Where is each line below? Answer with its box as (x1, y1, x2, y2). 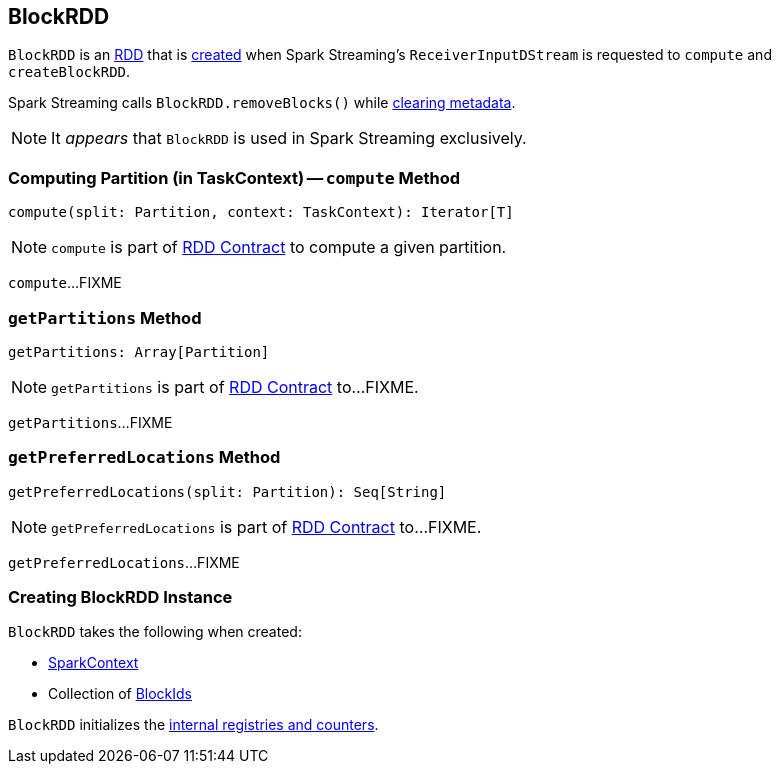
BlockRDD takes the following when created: (8, 623, 302, 641)
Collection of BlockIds (48, 685, 193, 703)
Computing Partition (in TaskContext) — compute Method (8, 167, 461, 188)
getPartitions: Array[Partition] (8, 343, 270, 360)
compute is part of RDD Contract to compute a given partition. (51, 237, 507, 258)
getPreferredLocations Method (8, 447, 281, 468)
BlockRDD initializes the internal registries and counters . (8, 716, 379, 734)
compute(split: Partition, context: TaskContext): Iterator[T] (8, 204, 514, 221)
